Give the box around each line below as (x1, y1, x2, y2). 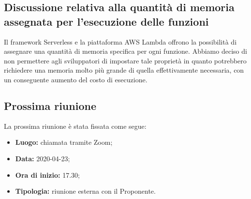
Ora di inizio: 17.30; (15, 169, 80, 180)
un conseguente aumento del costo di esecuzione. (4, 74, 148, 84)
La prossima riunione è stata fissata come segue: (4, 121, 147, 131)
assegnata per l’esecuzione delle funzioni (4, 14, 209, 29)
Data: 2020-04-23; (15, 153, 70, 163)
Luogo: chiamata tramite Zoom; (15, 137, 113, 147)
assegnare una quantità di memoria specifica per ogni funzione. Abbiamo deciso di (4, 46, 247, 56)
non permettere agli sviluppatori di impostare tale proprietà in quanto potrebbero (4, 55, 247, 65)
